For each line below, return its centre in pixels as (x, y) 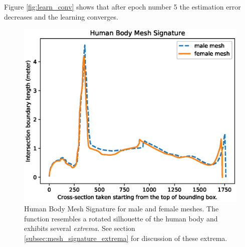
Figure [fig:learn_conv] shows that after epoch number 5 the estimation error (123, 7)
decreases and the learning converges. (61, 16)
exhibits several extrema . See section (80, 228)
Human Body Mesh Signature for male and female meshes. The (121, 209)
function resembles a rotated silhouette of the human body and (121, 218)
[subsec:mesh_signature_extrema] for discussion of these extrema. (126, 238)
